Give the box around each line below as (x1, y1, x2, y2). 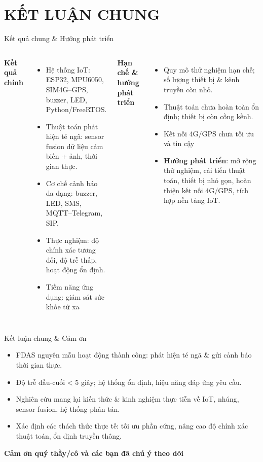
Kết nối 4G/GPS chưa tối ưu (163, 128, 254, 138)
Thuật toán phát (46, 121, 98, 131)
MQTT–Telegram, (46, 207, 103, 218)
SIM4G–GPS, (46, 84, 88, 94)
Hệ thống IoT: (46, 64, 90, 75)
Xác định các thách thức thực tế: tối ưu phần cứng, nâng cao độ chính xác (16, 420, 248, 431)
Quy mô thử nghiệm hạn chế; (163, 64, 255, 75)
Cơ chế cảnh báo (46, 177, 98, 188)
